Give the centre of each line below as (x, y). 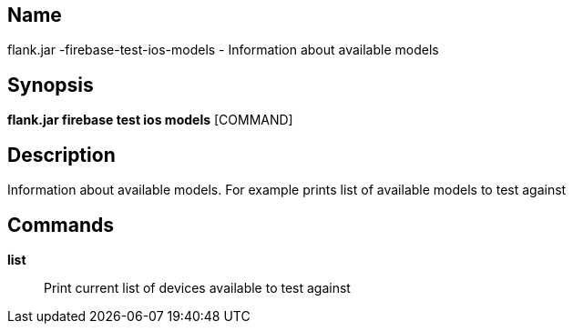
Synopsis (51, 85)
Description (61, 155)
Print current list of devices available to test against (197, 287)
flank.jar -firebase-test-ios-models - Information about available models (223, 50)
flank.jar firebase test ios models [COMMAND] (150, 120)
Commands (61, 225)
